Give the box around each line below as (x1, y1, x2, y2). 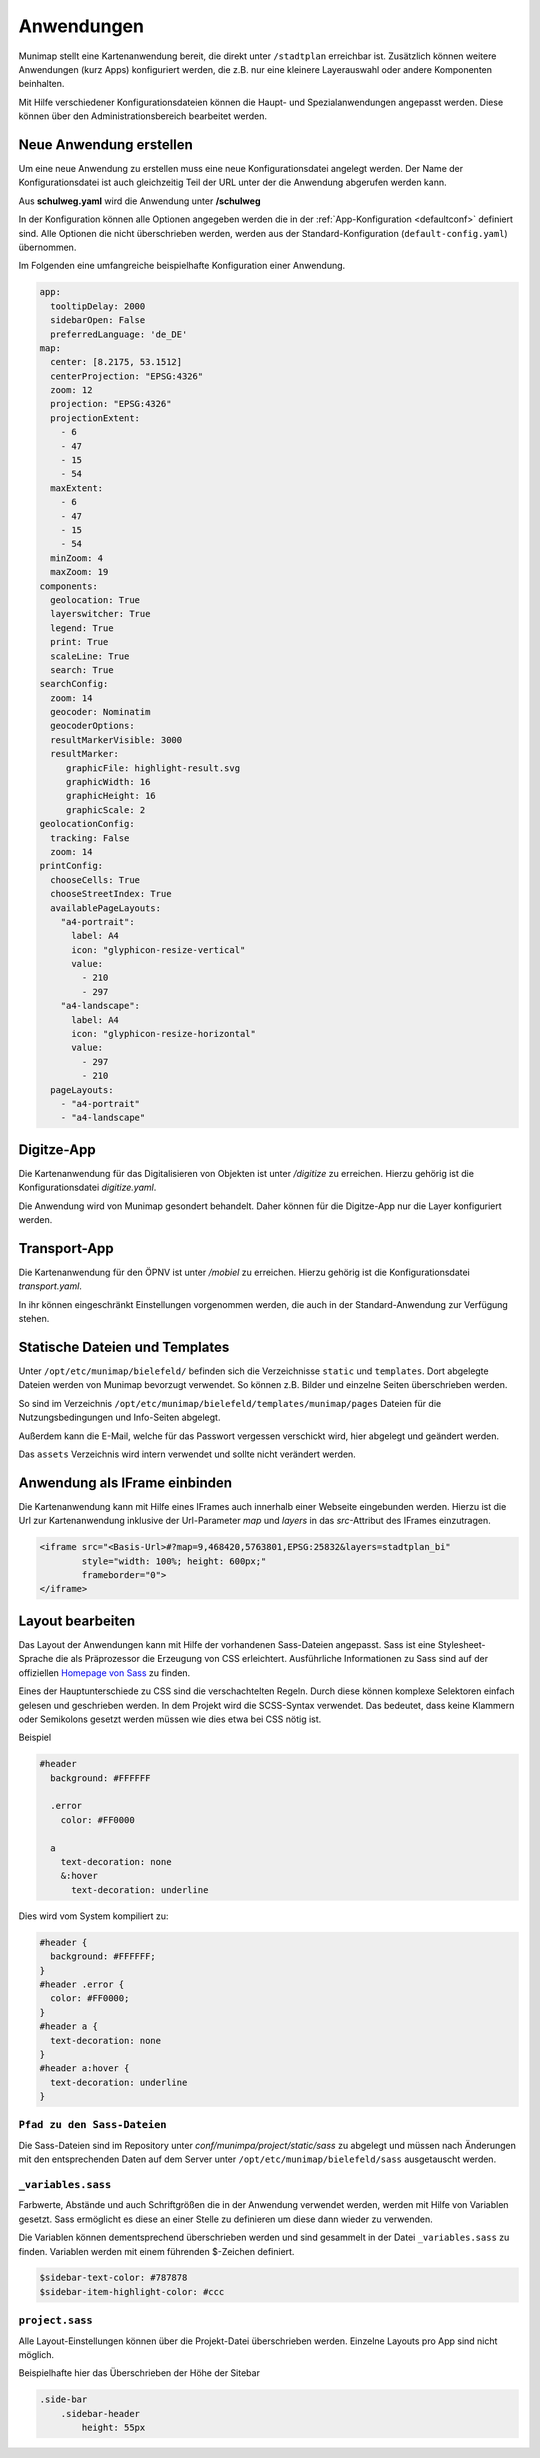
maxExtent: (50, 482, 104, 494)
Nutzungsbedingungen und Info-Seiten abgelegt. (18, 1411, 221, 1424)
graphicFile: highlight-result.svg (65, 762, 240, 774)
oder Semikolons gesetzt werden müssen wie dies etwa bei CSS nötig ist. (18, 1713, 322, 1725)
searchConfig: (39, 678, 109, 690)
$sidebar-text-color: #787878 (39, 2272, 188, 2284)
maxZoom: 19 (50, 566, 109, 578)
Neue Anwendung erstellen (18, 136, 194, 153)
